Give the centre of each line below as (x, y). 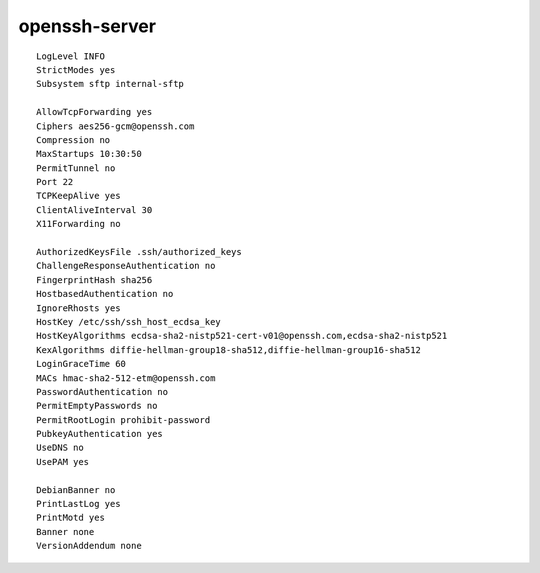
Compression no (73, 139)
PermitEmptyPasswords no (97, 406)
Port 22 (55, 182)
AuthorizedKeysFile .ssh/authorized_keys (139, 252)
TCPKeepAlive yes (78, 196)
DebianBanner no (76, 489)
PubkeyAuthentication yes (100, 434)
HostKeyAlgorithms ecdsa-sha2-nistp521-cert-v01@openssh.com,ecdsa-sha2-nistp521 (242, 336)
